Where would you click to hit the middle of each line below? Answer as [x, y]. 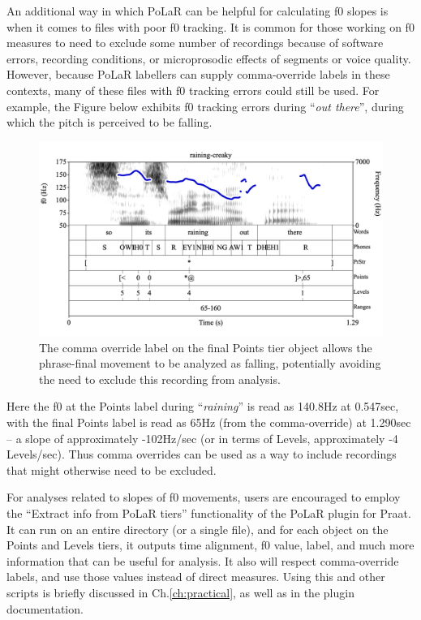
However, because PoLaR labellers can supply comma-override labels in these [198, 74]
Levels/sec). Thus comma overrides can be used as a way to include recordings [202, 454]
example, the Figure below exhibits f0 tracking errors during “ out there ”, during [205, 106]
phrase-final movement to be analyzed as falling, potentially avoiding [210, 363]
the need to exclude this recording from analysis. [160, 379]
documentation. [45, 608]
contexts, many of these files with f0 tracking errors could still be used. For [193, 90]
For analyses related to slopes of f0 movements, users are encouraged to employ [204, 497]
